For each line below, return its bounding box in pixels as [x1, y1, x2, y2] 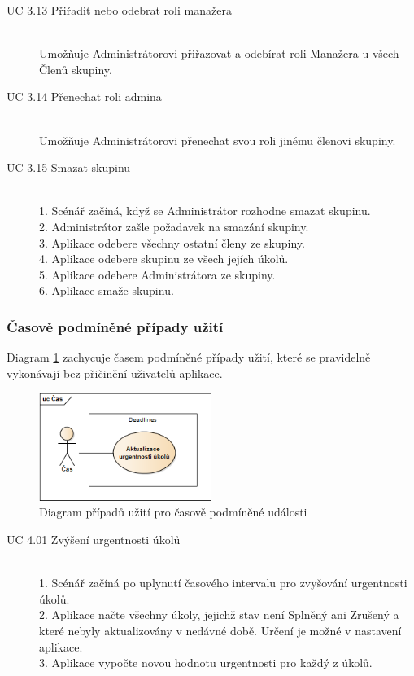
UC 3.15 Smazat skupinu [7, 159, 131, 176]
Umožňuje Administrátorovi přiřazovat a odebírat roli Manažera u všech [39, 45, 399, 62]
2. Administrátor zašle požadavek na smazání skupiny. [39, 217, 309, 235]
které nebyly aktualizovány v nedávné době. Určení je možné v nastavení [39, 622, 402, 639]
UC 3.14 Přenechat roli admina [7, 88, 162, 105]
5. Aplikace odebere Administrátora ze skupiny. [39, 266, 276, 283]
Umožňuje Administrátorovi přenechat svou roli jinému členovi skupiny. [39, 131, 396, 148]
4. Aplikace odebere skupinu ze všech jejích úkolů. [39, 250, 289, 267]
